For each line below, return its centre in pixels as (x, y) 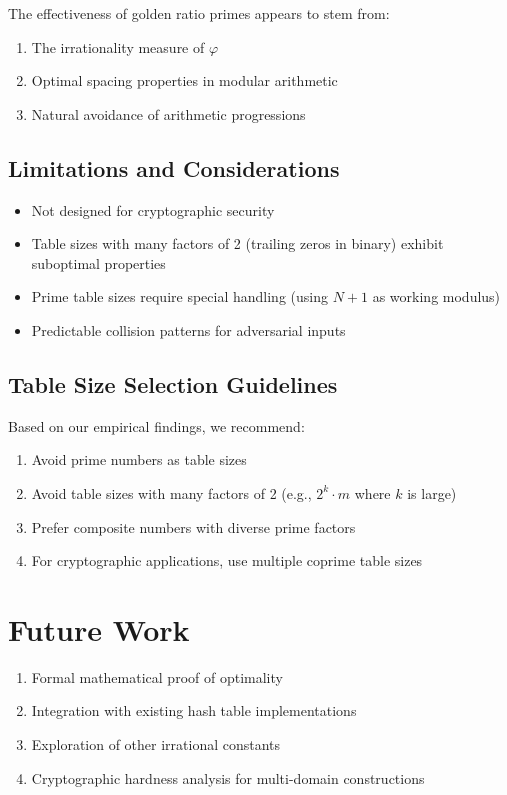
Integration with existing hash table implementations (194, 710)
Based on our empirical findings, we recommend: (156, 425)
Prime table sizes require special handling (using (179, 296)
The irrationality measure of (118, 46)
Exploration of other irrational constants (156, 744)
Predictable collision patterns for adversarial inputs (188, 329)
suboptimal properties (98, 262)
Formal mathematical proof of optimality (157, 676)
